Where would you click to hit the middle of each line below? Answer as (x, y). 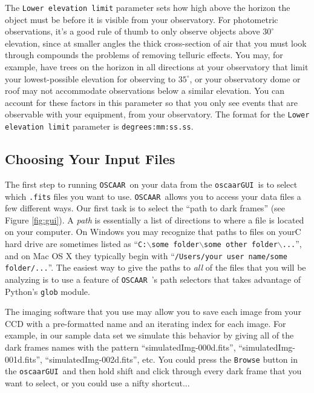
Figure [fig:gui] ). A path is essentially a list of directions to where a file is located (155, 220)
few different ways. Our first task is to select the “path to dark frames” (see (145, 208)
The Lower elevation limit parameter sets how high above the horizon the (148, 7)
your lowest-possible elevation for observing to (90, 78)
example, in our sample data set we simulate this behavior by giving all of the (149, 335)
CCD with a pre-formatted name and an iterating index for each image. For (146, 323)
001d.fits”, (24, 359)
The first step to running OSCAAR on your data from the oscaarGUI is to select (151, 184)
